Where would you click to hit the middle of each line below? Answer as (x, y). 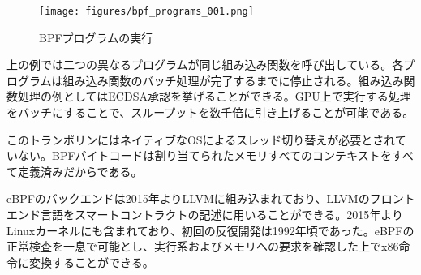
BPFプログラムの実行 (96, 37)
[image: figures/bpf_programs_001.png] (146, 11)
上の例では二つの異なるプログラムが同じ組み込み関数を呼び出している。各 (205, 64)
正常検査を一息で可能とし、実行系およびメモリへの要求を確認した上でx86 (203, 246)
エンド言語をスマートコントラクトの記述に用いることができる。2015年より (205, 214)
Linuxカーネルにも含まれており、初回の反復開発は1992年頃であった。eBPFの (210, 230)
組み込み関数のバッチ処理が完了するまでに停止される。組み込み (233, 80)
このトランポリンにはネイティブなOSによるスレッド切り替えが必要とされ (201, 139)
